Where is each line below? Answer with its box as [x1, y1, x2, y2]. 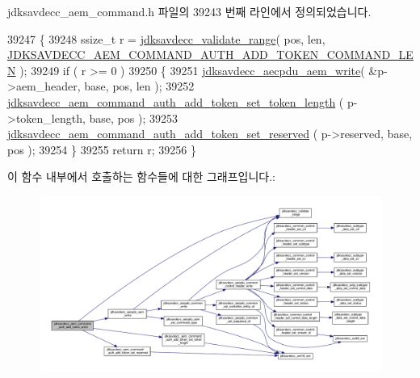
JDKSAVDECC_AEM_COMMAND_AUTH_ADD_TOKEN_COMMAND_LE [7, 46, 414, 63]
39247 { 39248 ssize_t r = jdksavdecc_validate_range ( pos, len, [7, 30, 325, 47]
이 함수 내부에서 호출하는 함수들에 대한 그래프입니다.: [7, 168, 275, 185]
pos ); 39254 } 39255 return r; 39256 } [7, 141, 196, 157]
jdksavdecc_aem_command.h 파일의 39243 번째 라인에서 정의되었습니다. [7, 3, 372, 19]
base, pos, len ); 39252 [84, 78, 195, 94]
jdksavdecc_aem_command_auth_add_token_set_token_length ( [7, 93, 344, 110]
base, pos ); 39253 [89, 109, 178, 126]
